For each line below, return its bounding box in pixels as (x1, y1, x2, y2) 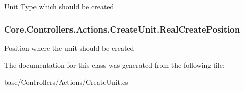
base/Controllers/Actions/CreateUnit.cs (4, 77, 128, 87)
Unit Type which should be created (4, 1, 114, 11)
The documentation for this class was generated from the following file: (4, 59, 225, 70)
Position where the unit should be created (4, 42, 134, 53)
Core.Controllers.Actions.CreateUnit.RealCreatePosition (4, 22, 240, 35)
